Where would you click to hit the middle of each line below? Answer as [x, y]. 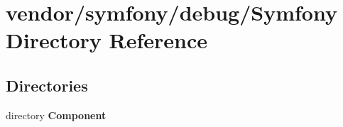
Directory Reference [107, 40]
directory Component [56, 115]
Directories [47, 85]
